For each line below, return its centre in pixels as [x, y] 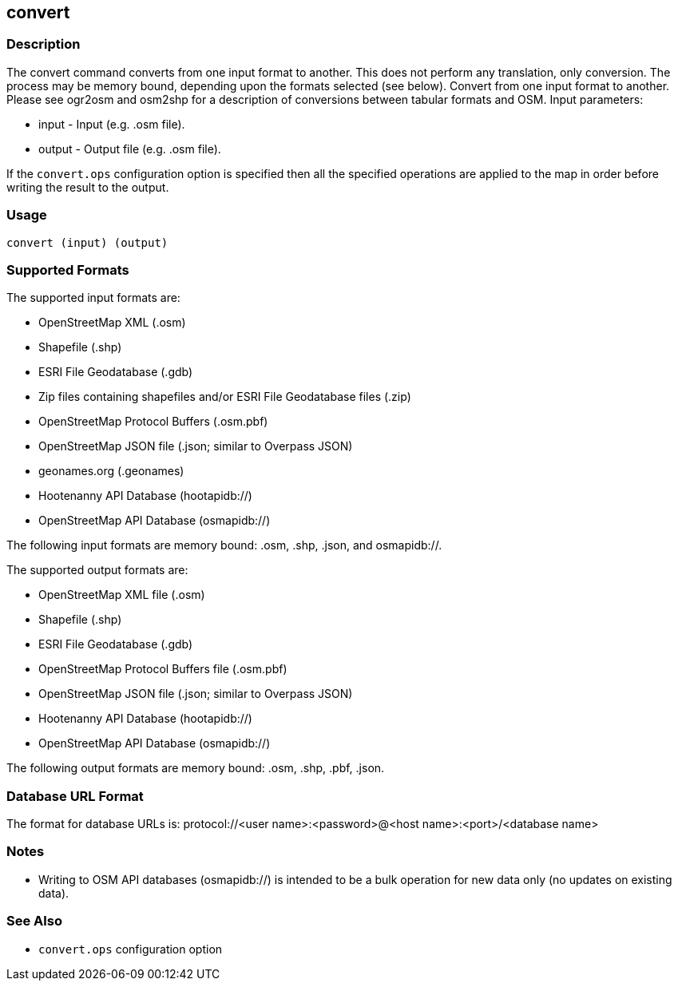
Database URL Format [75, 796]
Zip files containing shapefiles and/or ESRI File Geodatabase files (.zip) [225, 397]
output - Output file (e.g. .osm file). [130, 149]
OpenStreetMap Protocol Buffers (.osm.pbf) [153, 422]
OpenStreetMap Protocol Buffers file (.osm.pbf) [163, 669]
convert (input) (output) [87, 242]
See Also [34, 921]
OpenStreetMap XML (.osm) [112, 323]
